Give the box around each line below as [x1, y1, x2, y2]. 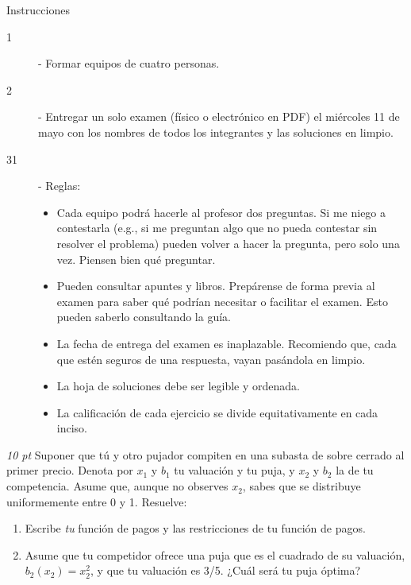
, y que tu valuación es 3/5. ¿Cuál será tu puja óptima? [90, 562, 361, 579]
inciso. [56, 420, 87, 436]
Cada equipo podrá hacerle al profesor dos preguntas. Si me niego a [56, 203, 386, 220]
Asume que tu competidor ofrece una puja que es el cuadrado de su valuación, [25, 546, 405, 563]
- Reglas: [38, 177, 81, 194]
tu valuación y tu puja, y [174, 462, 295, 478]
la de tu [336, 462, 374, 478]
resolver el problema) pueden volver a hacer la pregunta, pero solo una [56, 234, 400, 251]
